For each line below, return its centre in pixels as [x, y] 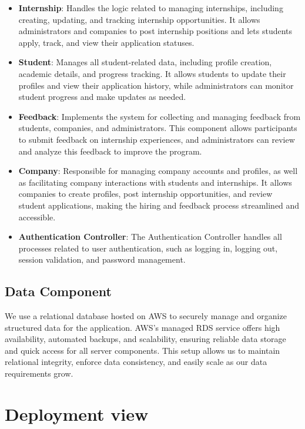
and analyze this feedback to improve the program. [110, 151]
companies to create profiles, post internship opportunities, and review [145, 194]
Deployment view [77, 413]
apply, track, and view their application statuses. [106, 42]
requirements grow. [39, 373]
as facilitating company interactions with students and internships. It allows [155, 182]
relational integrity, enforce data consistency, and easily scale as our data [136, 362]
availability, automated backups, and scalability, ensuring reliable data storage [145, 339]
